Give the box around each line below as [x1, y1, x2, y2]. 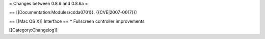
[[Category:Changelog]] [9, 27, 58, 33]
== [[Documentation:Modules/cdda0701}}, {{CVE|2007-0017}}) [9, 10, 137, 15]
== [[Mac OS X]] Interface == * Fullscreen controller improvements [9, 18, 145, 24]
